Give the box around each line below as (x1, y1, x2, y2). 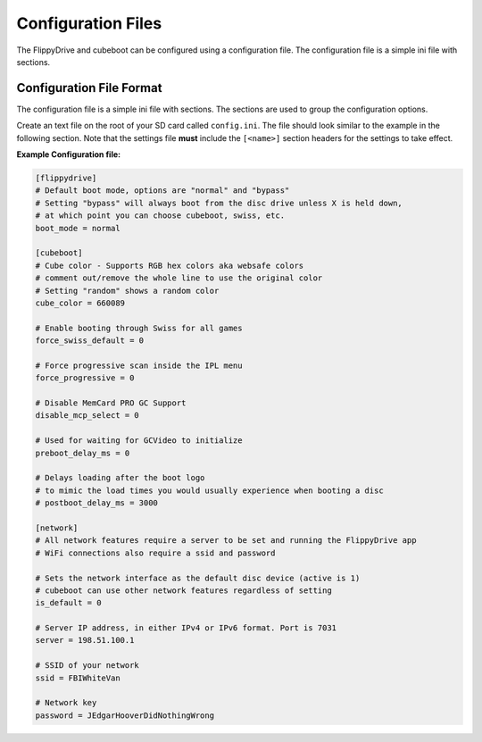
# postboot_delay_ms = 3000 (35, 498, 158, 508)
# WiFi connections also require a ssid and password (35, 547, 276, 558)
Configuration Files (16, 13, 162, 33)
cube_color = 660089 (35, 297, 125, 308)
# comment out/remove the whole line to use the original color (35, 273, 323, 283)
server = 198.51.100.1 (35, 635, 135, 646)
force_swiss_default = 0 (35, 336, 145, 346)
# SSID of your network (35, 661, 140, 671)
